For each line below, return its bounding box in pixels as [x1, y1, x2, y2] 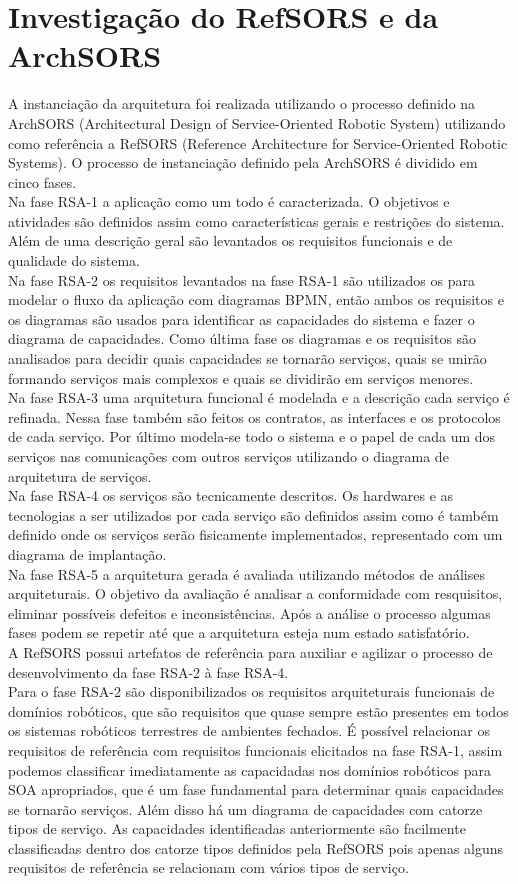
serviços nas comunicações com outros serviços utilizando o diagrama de [8, 446, 449, 466]
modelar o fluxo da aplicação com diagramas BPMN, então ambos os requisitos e [8, 289, 504, 310]
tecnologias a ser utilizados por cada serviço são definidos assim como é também [8, 504, 499, 525]
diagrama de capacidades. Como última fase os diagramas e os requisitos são [8, 328, 477, 349]
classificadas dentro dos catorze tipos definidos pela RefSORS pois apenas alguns [8, 837, 504, 858]
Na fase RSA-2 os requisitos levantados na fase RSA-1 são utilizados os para [8, 269, 475, 290]
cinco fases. [8, 171, 77, 192]
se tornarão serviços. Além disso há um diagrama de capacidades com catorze [8, 798, 483, 819]
